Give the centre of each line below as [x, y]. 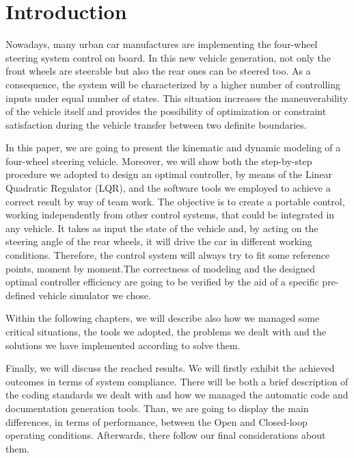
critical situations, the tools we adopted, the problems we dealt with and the [166, 331]
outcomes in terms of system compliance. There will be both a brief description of [177, 381]
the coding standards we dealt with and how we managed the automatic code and [177, 395]
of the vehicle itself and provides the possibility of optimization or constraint [166, 111]
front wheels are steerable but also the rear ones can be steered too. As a [158, 71]
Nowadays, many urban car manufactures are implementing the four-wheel [162, 44]
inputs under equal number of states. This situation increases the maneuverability [177, 98]
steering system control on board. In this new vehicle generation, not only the [168, 57]
